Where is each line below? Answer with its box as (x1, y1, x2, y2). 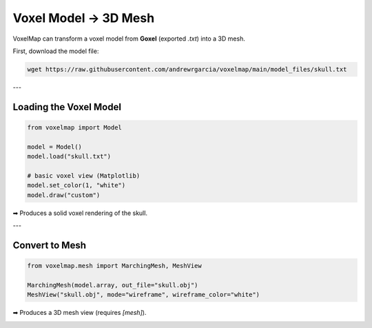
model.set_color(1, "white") (27, 181, 126, 189)
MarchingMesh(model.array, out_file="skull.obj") (27, 281, 198, 289)
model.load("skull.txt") (27, 152, 112, 161)
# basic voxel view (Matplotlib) (27, 172, 141, 179)
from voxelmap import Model (27, 123, 122, 131)
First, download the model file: (12, 47, 99, 55)
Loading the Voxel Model (12, 101, 122, 113)
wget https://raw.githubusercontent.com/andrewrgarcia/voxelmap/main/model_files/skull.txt (27, 65, 347, 73)
